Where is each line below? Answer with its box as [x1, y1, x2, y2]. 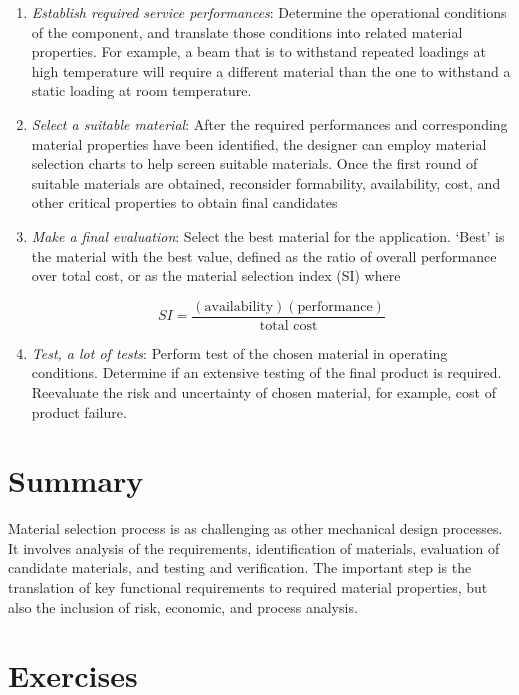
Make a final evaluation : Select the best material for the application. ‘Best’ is [31, 225, 505, 246]
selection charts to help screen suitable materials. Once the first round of [31, 153, 478, 174]
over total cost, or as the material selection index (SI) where [31, 265, 401, 286]
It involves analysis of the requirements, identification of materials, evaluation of [8, 537, 500, 558]
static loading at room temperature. [31, 80, 252, 101]
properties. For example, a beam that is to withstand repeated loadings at [31, 41, 486, 62]
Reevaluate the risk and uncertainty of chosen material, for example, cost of [31, 381, 496, 402]
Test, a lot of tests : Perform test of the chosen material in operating [31, 342, 448, 363]
